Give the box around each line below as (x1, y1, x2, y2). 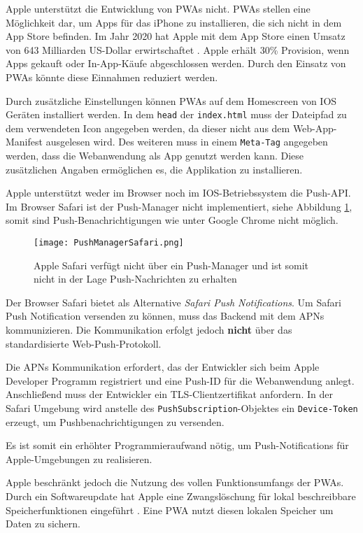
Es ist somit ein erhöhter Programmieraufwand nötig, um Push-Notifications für (6, 438, 349, 453)
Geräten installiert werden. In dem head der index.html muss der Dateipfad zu (6, 107, 347, 122)
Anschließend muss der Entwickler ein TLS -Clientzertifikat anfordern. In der (6, 387, 333, 401)
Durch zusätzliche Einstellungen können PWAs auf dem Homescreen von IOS (6, 93, 337, 108)
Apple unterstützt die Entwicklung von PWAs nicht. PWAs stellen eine (6, 1, 311, 15)
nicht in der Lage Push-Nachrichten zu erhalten (34, 271, 237, 286)
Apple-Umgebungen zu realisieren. (6, 451, 152, 466)
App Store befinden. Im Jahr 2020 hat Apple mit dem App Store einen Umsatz (6, 29, 346, 43)
